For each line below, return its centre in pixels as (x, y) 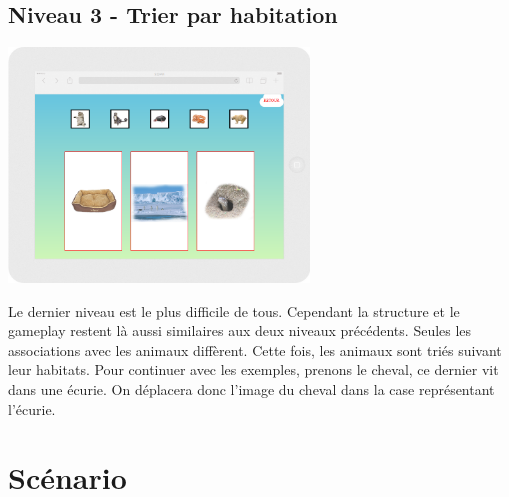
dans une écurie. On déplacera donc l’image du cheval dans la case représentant (251, 389)
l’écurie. (32, 408)
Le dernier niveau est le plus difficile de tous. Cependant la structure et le (234, 310)
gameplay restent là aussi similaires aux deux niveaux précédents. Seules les (240, 330)
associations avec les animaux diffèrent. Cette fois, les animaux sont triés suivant (255, 349)
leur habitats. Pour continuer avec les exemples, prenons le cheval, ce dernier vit (253, 369)
